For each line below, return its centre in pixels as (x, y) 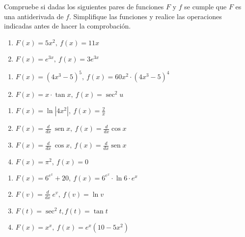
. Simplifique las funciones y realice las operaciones (145, 16)
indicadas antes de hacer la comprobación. (68, 26)
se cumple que (205, 6)
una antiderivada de (34, 16)
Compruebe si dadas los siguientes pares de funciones (84, 6)
